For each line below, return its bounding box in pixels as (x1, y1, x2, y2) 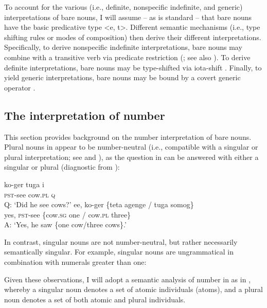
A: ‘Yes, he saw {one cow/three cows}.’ (4, 219, 127, 230)
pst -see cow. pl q (4, 189, 56, 200)
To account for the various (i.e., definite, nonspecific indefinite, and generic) (4, 2, 243, 12)
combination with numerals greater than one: (4, 257, 147, 267)
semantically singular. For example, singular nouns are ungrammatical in (4, 246, 234, 257)
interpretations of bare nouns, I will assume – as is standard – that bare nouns (4, 11, 252, 22)
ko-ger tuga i (4, 178, 44, 189)
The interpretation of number (4, 107, 165, 123)
